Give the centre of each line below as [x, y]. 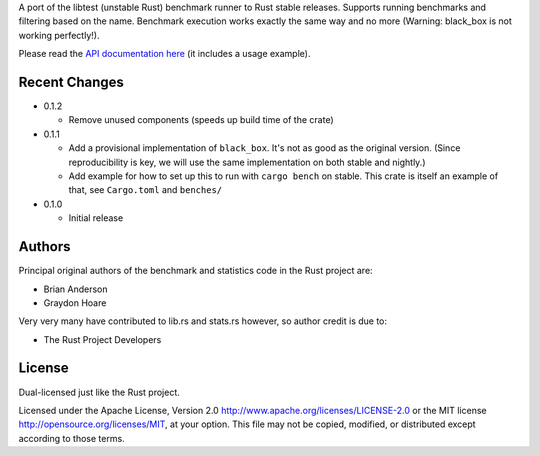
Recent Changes [71, 81]
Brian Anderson [76, 289]
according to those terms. [71, 438]
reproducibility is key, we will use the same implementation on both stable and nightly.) [247, 162]
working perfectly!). [59, 35]
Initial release [96, 218]
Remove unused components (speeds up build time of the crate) [201, 120]
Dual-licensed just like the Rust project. [99, 392]
